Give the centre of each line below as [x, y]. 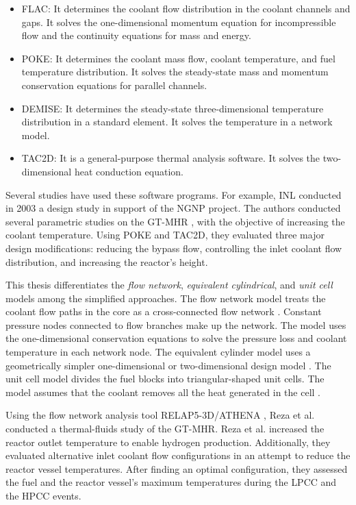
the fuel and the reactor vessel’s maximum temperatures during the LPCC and [171, 482]
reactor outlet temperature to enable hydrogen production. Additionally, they [168, 442]
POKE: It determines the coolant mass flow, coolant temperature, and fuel [178, 58]
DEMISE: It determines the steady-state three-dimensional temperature [173, 108]
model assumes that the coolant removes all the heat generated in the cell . [163, 392]
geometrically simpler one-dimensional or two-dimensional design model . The [168, 365]
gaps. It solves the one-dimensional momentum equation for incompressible [179, 22]
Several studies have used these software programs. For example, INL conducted [174, 194]
